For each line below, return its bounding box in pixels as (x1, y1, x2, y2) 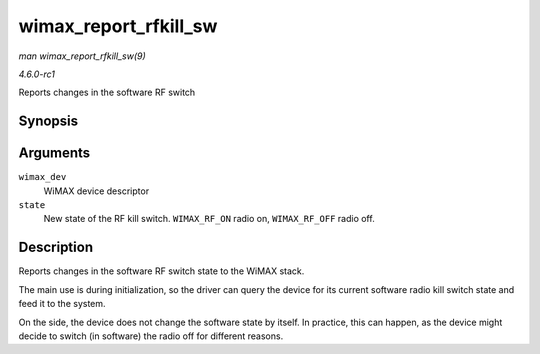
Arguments (18, 145, 91, 162)
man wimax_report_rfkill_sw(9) (18, 50, 146, 62)
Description (18, 239, 94, 256)
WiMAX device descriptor (43, 185, 150, 197)
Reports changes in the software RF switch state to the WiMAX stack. (18, 265, 305, 277)
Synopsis (18, 113, 79, 130)
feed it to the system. (18, 298, 106, 310)
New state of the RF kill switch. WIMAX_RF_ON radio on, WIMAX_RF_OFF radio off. (43, 213, 375, 225)
